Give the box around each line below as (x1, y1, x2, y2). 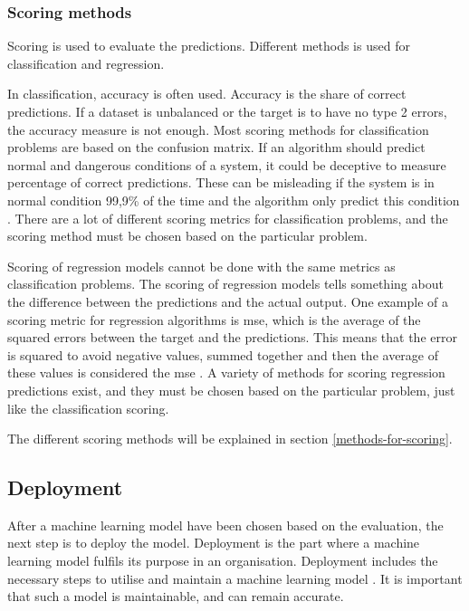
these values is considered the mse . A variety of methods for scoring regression (7, 363, 445, 382)
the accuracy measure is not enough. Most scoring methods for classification (7, 119, 429, 138)
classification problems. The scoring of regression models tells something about (7, 274, 444, 293)
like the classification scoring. (7, 398, 169, 417)
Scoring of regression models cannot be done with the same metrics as (7, 256, 396, 275)
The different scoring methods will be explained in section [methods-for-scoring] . (7, 429, 453, 448)
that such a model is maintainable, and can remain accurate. (7, 587, 344, 606)
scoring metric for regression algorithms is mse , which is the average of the (7, 310, 421, 329)
